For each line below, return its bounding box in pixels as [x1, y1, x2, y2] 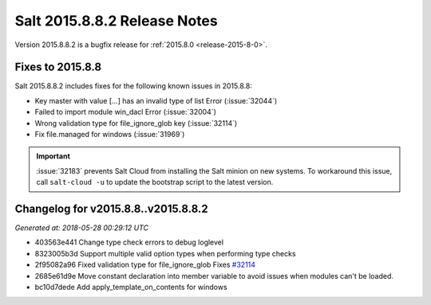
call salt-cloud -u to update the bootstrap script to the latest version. [36, 178, 274, 187]
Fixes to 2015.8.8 [14, 61, 102, 74]
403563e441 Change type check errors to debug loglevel [34, 237, 223, 247]
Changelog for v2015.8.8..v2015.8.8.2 [14, 202, 208, 215]
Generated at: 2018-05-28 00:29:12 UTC [14, 223, 149, 233]
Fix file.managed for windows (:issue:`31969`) [34, 130, 185, 139]
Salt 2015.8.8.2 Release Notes [14, 12, 219, 29]
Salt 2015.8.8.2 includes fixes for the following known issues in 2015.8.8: [14, 81, 253, 91]
